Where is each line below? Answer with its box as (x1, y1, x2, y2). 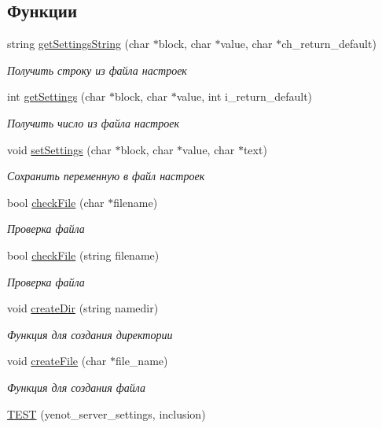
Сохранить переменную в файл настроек (7, 168, 205, 184)
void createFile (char (7, 352, 107, 369)
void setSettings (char (7, 141, 112, 157)
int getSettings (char (7, 88, 106, 105)
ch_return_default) (281, 35, 376, 52)
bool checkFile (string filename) (7, 246, 160, 263)
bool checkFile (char (7, 194, 105, 210)
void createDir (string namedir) (7, 300, 159, 316)
